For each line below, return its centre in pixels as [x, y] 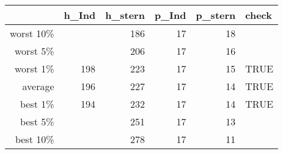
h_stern [125, 15]
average [38, 86]
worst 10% [32, 33]
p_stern [216, 15]
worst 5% [35, 51]
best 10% [35, 139]
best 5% [37, 121]
